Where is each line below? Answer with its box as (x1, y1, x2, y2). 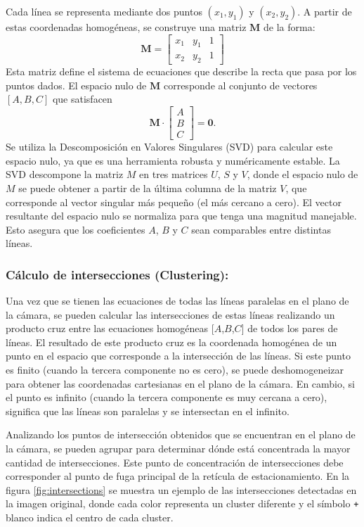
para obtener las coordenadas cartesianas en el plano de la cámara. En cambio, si (6, 376, 355, 391)
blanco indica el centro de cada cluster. (6, 510, 174, 525)
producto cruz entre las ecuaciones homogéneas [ (6, 321, 214, 336)
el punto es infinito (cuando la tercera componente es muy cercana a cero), (6, 390, 327, 405)
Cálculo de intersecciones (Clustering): (6, 265, 229, 283)
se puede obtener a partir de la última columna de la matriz (18, 180, 277, 195)
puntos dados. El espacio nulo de (6, 77, 147, 92)
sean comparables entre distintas (191, 222, 331, 236)
